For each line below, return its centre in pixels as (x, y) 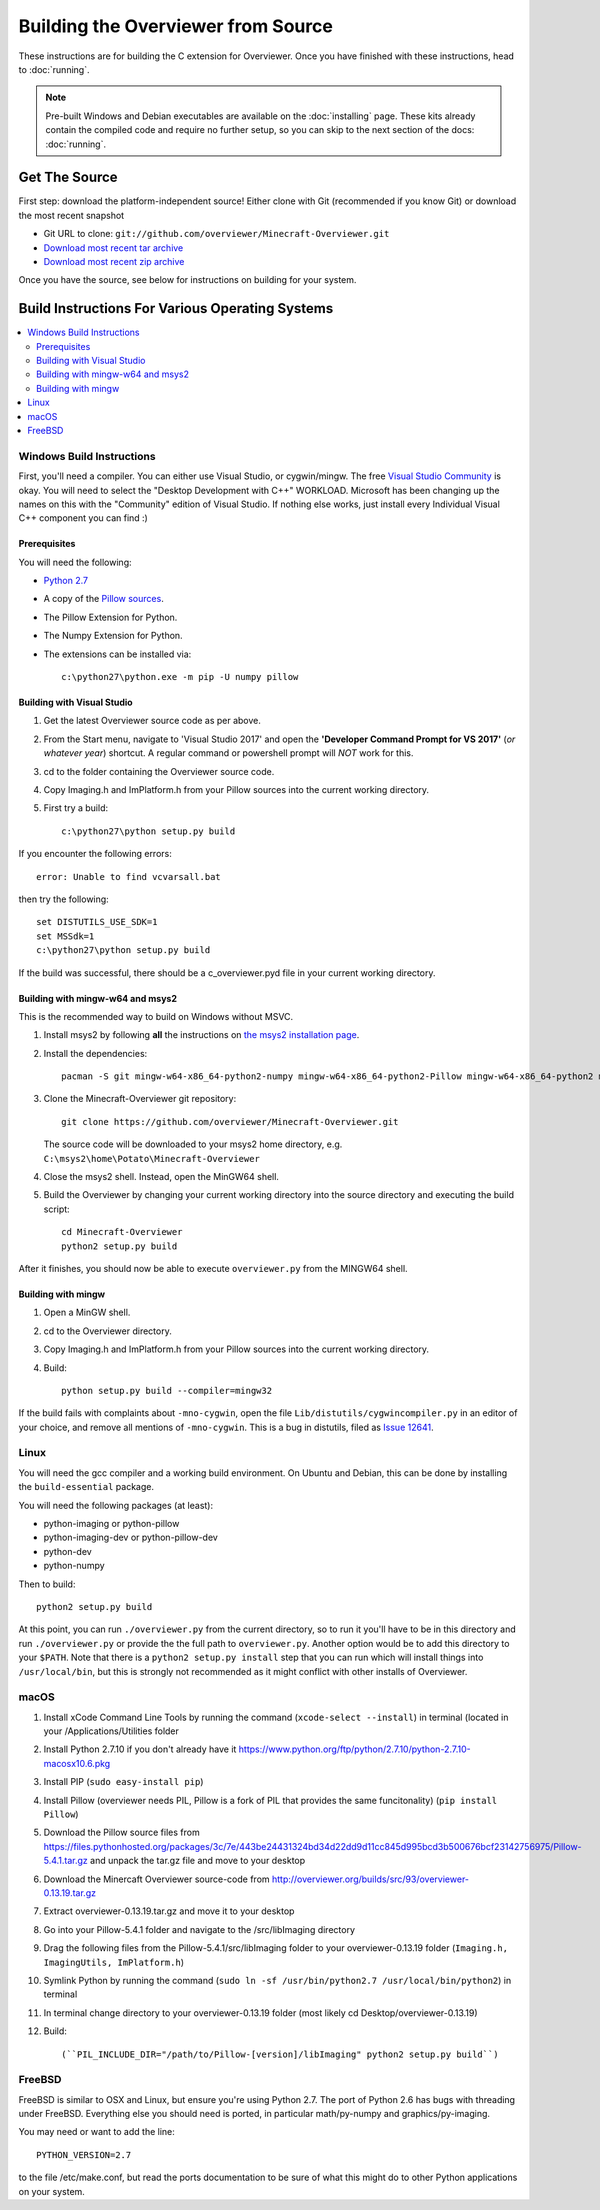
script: (56, 1209)
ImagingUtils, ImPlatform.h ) (114, 1962)
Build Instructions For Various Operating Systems (176, 308)
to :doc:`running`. (54, 69)
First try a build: (76, 808)
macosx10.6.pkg (77, 1763)
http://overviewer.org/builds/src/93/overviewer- (370, 1879)
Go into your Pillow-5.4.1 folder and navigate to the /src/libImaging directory (199, 1929)
